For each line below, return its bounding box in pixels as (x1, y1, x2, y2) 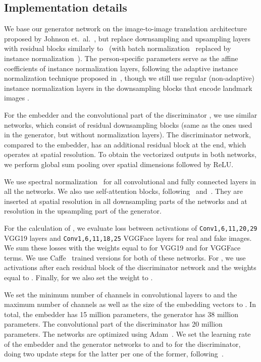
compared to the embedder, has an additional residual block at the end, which (4, 139, 246, 149)
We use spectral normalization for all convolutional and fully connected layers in (4, 176, 256, 186)
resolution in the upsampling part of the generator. (4, 205, 162, 216)
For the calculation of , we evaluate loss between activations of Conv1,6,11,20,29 (4, 222, 257, 233)
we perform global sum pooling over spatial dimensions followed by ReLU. (4, 159, 234, 169)
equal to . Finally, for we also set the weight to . (4, 272, 153, 282)
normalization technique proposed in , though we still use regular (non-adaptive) (4, 73, 254, 83)
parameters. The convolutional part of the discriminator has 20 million (4, 319, 223, 329)
